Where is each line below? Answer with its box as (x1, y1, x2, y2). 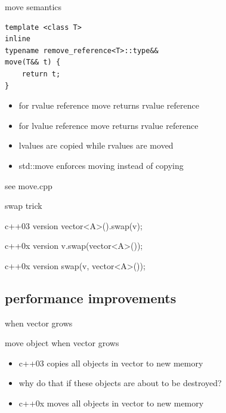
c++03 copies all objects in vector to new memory (18, 356, 203, 369)
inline (5, 35, 30, 44)
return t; (21, 69, 61, 78)
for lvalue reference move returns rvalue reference (18, 119, 199, 131)
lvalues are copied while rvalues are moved (18, 139, 174, 152)
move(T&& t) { (5, 58, 61, 67)
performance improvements (5, 288, 177, 307)
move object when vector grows (5, 337, 119, 349)
